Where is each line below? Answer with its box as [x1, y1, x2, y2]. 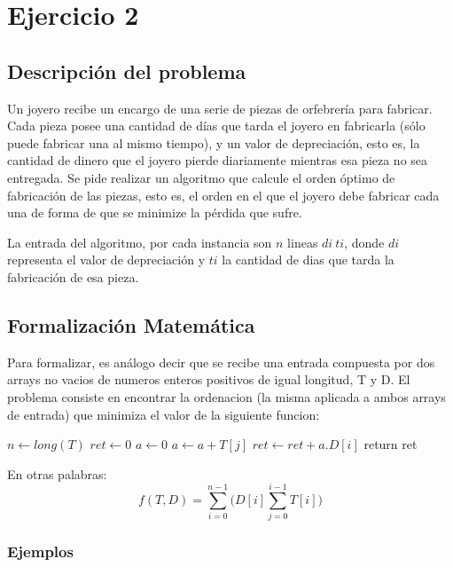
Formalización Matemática [7, 311, 255, 338]
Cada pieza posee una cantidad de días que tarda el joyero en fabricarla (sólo [7, 116, 426, 135]
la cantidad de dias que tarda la [222, 250, 394, 269]
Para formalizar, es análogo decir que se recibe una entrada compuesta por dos [7, 352, 435, 371]
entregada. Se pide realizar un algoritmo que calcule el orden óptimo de [7, 168, 395, 186]
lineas [287, 232, 318, 251]
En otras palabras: [7, 464, 107, 483]
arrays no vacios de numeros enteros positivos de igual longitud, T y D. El [7, 370, 410, 389]
